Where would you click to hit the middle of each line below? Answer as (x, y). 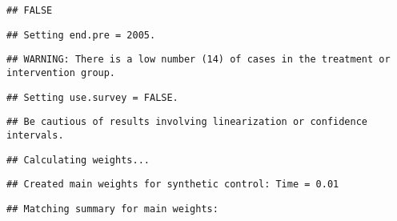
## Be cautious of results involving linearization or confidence (187, 122)
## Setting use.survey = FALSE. (92, 97)
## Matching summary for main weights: (112, 209)
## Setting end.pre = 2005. (81, 35)
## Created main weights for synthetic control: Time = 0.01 (173, 185)
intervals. (35, 135)
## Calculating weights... (78, 160)
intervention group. (61, 72)
